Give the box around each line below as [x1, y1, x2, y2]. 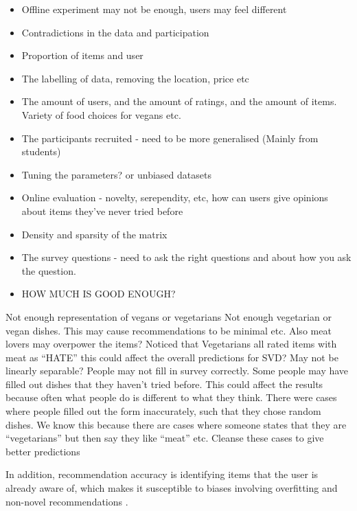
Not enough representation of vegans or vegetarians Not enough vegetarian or [5, 309, 332, 323]
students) [21, 144, 61, 159]
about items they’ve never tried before [21, 203, 183, 218]
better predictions [5, 444, 80, 458]
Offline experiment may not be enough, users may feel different [21, 2, 287, 16]
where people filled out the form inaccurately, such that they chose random [5, 404, 321, 418]
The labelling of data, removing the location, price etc [21, 71, 249, 85]
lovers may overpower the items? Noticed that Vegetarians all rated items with [5, 337, 337, 351]
